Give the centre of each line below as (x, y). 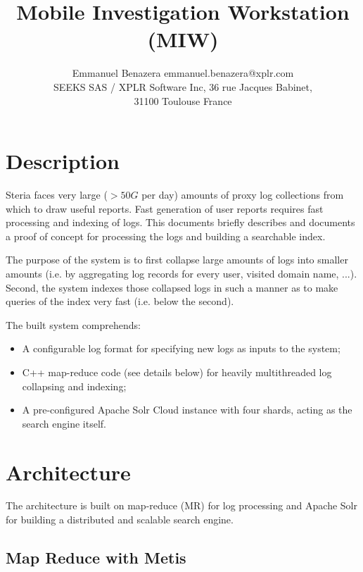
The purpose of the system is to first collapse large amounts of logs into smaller (177, 260)
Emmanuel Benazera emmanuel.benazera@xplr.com (183, 73)
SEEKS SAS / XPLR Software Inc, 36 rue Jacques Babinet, (183, 86)
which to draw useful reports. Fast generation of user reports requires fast (165, 208)
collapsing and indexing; (74, 386)
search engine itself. (64, 423)
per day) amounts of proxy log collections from (243, 195)
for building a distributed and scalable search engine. (120, 520)
